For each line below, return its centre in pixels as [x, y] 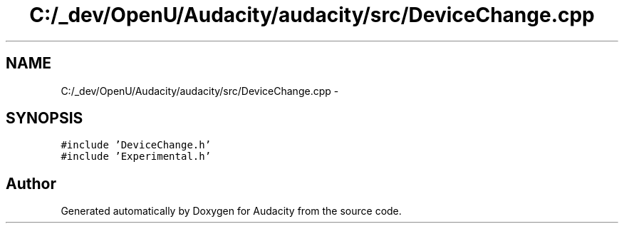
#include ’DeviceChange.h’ [136, 145]
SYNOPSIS [45, 118]
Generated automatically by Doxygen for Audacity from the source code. [231, 211]
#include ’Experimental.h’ [136, 157]
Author [31, 183]
